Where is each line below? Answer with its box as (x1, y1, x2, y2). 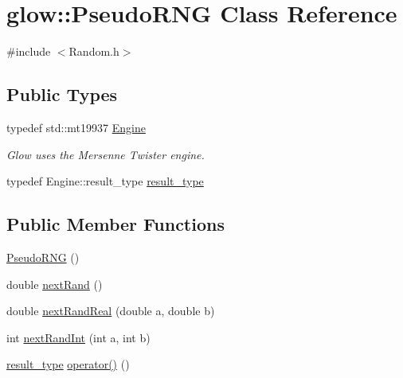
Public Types (6, 82, 118, 107)
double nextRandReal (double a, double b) (6, 302, 215, 319)
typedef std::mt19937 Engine (6, 119, 146, 135)
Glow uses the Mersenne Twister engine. (6, 146, 205, 162)
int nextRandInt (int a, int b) (6, 329, 151, 345)
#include (6, 43, 51, 60)
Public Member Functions (6, 212, 225, 236)
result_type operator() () (6, 356, 130, 372)
